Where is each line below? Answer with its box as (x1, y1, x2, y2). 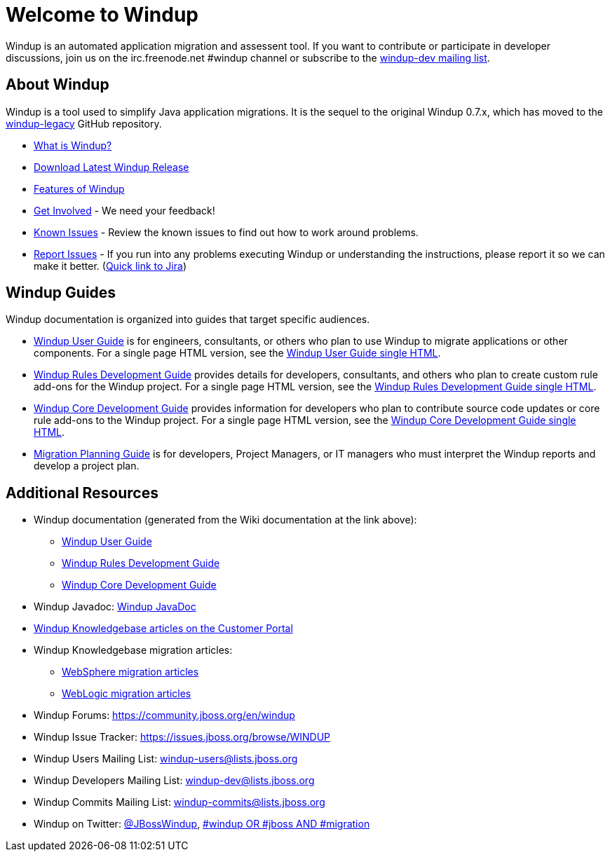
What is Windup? (34, 139, 112, 151)
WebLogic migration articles (62, 687, 191, 700)
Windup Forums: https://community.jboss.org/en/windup (34, 709, 295, 722)
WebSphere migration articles (62, 666, 199, 678)
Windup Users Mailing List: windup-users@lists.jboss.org (34, 753, 298, 765)
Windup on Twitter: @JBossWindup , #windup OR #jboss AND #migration (34, 818, 370, 830)
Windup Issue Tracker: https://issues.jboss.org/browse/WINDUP (34, 731, 331, 743)
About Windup (6, 76, 109, 94)
